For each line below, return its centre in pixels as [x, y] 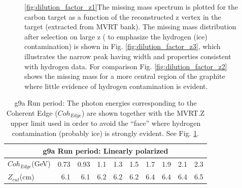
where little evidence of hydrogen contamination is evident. [116, 86]
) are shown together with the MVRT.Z [143, 112]
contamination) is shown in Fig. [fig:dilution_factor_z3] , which [123, 46]
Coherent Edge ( [32, 112]
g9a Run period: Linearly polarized [106, 150]
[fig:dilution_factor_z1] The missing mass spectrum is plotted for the [131, 7]
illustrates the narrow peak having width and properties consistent [128, 56]
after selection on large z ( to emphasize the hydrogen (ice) [116, 36]
